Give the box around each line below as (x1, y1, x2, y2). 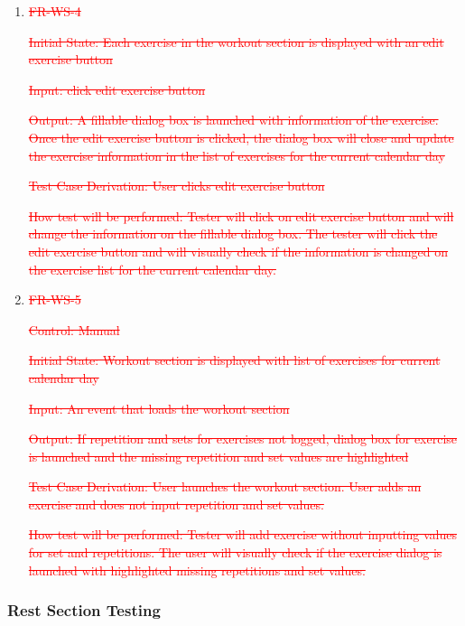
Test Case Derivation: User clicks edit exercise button (28, 176, 325, 195)
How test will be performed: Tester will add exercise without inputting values (28, 525, 457, 544)
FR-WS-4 (28, 2, 81, 20)
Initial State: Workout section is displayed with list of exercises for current (28, 350, 441, 369)
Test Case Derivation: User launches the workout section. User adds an (28, 477, 422, 496)
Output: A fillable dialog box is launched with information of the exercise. (28, 110, 439, 129)
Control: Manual (28, 320, 120, 339)
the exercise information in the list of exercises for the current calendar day (28, 145, 445, 164)
